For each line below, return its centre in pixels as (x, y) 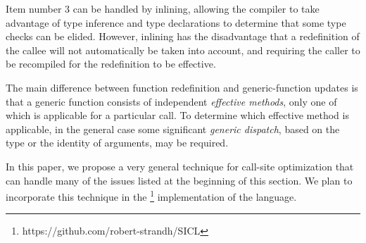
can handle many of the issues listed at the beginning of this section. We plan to (179, 180)
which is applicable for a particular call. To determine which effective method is (177, 115)
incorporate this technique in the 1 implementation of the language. (151, 195)
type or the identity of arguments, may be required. (117, 143)
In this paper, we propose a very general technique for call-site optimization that (180, 166)
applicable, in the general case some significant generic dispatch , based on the (173, 129)
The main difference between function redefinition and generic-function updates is (182, 87)
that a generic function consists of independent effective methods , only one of (171, 101)
